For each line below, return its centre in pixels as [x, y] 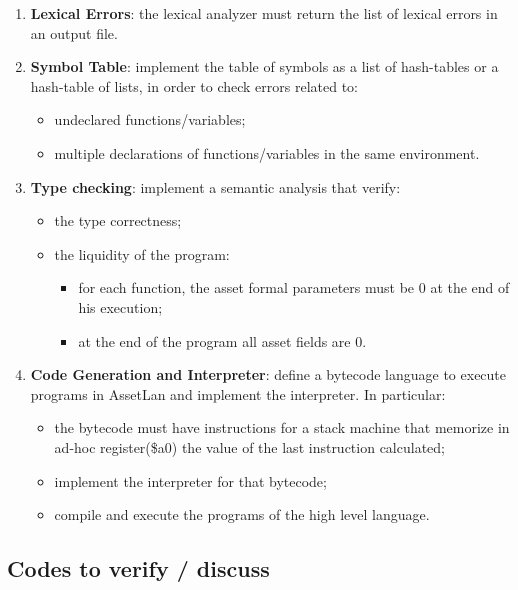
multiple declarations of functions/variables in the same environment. [267, 152]
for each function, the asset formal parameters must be [246, 287]
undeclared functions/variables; [150, 119]
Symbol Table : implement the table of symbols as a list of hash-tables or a [264, 66]
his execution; [120, 306]
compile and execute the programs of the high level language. [242, 514]
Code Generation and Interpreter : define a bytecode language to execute [268, 374]
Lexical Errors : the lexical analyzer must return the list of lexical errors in [264, 13]
